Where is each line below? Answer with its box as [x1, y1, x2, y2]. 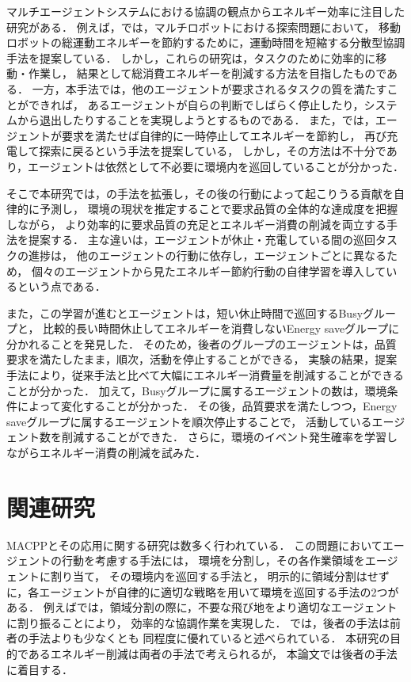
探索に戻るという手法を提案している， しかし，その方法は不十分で [39, 143, 386, 159]
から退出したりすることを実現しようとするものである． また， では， [17, 112, 375, 128]
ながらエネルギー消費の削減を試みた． [6, 444, 206, 461]
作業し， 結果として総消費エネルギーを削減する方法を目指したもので [28, 65, 387, 82]
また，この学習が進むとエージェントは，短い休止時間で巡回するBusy [6, 304, 363, 321]
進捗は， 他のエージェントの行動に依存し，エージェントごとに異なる [28, 246, 387, 263]
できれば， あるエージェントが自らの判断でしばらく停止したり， [28, 96, 364, 112]
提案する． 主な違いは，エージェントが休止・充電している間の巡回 [28, 231, 375, 248]
